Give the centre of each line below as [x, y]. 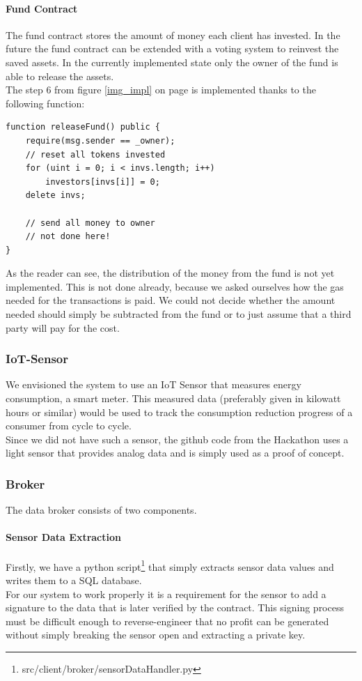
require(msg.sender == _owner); [100, 140]
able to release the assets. [60, 76]
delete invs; [55, 196]
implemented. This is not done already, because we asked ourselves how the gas [175, 286]
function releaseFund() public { [83, 127]
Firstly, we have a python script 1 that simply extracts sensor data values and [170, 565]
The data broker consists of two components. [101, 510]
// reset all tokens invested [95, 154]
